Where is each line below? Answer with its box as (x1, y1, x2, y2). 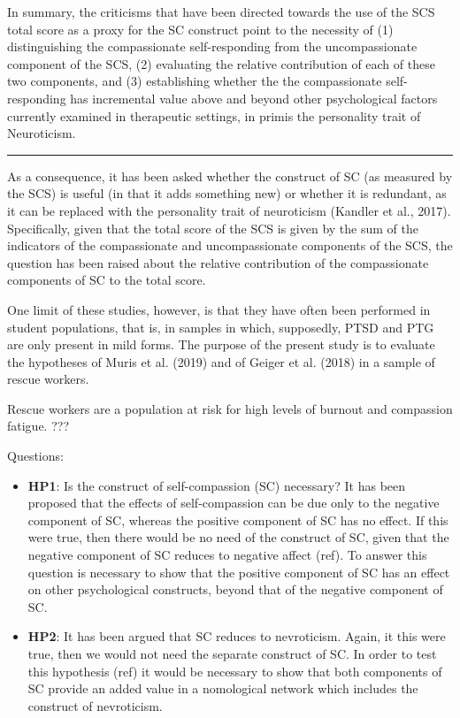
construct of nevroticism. (27, 696, 163, 714)
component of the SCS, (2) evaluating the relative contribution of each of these (7, 54, 435, 73)
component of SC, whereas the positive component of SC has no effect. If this (27, 510, 448, 529)
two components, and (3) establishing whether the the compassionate (7, 72, 382, 90)
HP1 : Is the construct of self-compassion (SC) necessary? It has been (27, 476, 406, 494)
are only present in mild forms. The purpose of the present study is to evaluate (7, 335, 435, 354)
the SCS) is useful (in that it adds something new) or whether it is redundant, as (7, 184, 447, 202)
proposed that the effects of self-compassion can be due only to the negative (27, 493, 440, 512)
